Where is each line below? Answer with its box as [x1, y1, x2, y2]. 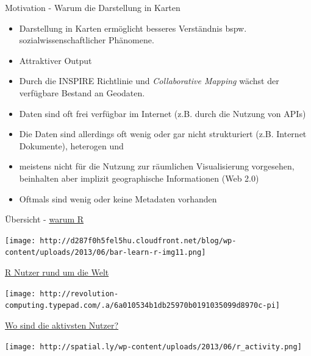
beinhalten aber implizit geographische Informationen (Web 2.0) [19, 171, 259, 184]
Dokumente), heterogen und [19, 139, 124, 152]
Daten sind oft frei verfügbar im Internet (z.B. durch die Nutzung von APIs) [19, 107, 306, 119]
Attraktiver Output [19, 54, 92, 66]
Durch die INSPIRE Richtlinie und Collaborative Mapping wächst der [19, 74, 279, 87]
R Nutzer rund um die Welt [5, 266, 109, 279]
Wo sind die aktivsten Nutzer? [5, 318, 119, 331]
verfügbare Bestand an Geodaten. [19, 86, 145, 99]
